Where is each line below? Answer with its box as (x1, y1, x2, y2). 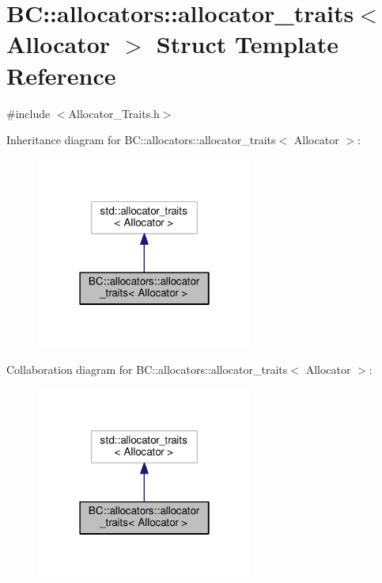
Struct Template (156, 28, 339, 60)
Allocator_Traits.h (68, 105, 160, 121)
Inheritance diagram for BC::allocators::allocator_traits (6, 131, 276, 148)
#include (6, 105, 51, 121)
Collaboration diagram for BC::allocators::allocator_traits (6, 360, 288, 377)
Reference (6, 59, 116, 91)
